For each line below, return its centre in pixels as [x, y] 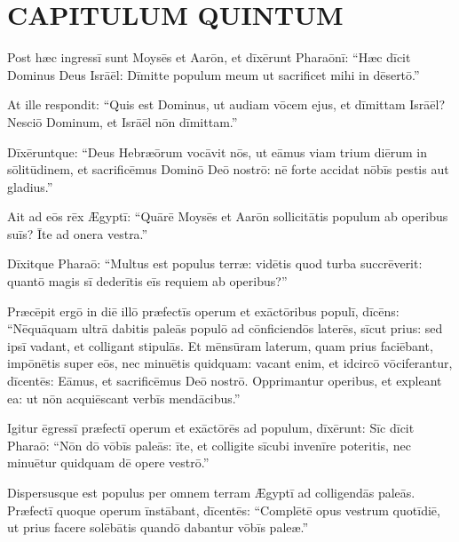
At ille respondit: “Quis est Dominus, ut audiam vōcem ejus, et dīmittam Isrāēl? [226, 104]
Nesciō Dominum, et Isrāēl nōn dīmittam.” [123, 121]
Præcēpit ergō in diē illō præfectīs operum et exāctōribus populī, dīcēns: [203, 311]
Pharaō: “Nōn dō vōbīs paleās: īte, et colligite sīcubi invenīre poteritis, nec [209, 445]
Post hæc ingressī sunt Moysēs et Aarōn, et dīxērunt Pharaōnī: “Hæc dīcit [209, 57]
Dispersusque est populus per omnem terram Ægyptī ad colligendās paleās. [211, 492]
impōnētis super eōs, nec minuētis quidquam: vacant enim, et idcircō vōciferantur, [230, 363]
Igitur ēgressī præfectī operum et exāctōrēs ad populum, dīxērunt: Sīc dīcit [211, 428]
